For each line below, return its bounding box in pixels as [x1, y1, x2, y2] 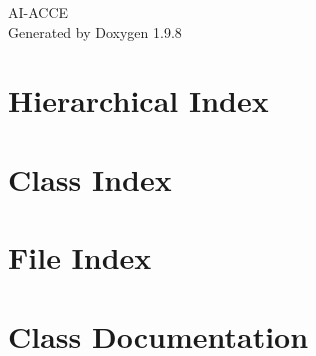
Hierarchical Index [8, 80, 269, 121]
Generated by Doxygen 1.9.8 [8, 21, 182, 42]
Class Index [8, 158, 172, 199]
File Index [8, 237, 152, 278]
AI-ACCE [8, 2, 69, 22]
